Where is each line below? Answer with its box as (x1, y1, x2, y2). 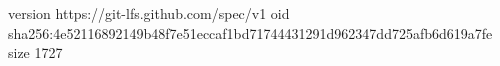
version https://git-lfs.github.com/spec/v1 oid (8, 3, 290, 23)
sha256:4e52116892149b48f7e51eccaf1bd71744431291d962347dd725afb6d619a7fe (8, 22, 493, 43)
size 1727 (8, 42, 63, 63)
